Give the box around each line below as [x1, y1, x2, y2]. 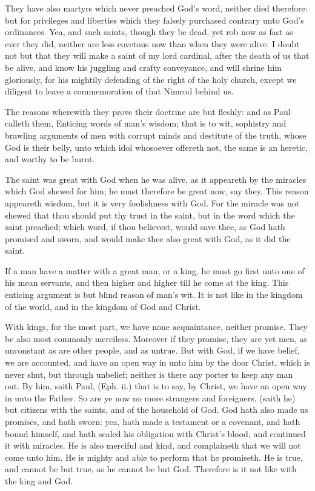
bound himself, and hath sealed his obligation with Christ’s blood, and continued [5, 427, 306, 440]
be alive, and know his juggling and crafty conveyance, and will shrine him [5, 61, 282, 73]
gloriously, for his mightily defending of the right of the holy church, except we [5, 73, 297, 85]
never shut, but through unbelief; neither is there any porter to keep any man [5, 367, 293, 380]
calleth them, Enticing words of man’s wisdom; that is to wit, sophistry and [5, 117, 287, 130]
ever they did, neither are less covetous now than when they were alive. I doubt [5, 37, 300, 50]
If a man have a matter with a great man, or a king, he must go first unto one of [5, 264, 305, 277]
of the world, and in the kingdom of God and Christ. [5, 300, 201, 312]
